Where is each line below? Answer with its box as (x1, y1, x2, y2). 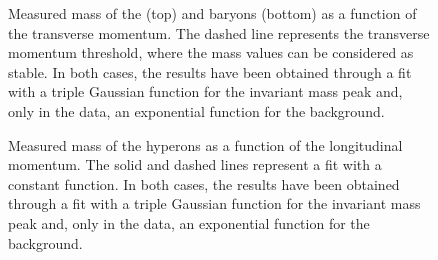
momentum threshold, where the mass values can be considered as (8, 42, 414, 63)
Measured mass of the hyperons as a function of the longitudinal (8, 134, 403, 155)
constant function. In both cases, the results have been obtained (8, 173, 400, 194)
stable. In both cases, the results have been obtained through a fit (8, 61, 412, 82)
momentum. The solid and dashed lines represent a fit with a (8, 154, 382, 175)
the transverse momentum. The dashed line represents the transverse (8, 22, 430, 43)
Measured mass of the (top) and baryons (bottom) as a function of (8, 3, 417, 23)
